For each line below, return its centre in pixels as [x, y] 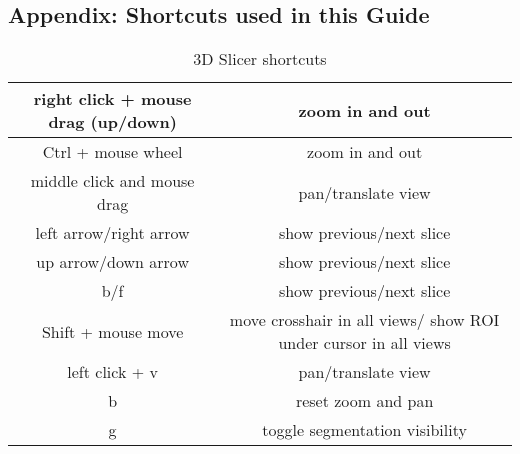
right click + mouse [112, 99]
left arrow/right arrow [112, 233]
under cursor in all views [364, 343]
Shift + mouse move [112, 331]
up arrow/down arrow [112, 262]
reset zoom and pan [364, 401]
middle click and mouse [112, 181]
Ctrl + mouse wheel [112, 152]
